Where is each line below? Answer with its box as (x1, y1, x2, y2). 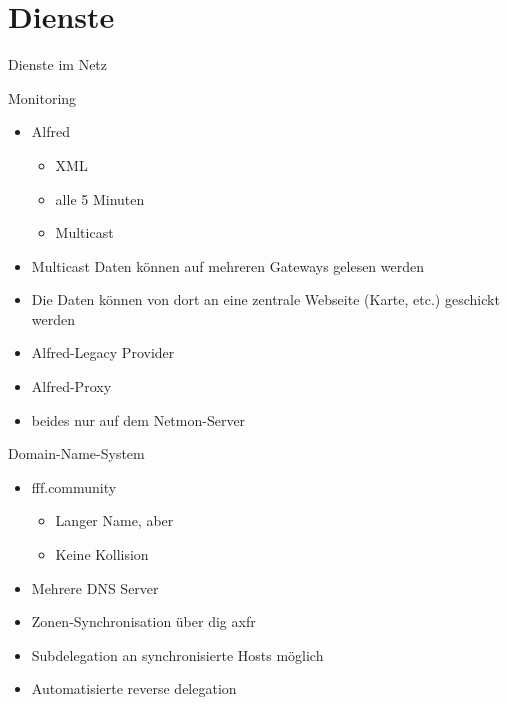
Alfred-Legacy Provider (31, 342, 175, 363)
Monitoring (8, 87, 77, 108)
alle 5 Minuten (55, 188, 145, 209)
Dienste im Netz (8, 54, 108, 75)
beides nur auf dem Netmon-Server (31, 409, 246, 430)
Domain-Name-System (8, 443, 145, 464)
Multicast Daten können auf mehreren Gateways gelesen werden (31, 255, 425, 276)
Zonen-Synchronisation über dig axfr (31, 611, 256, 632)
